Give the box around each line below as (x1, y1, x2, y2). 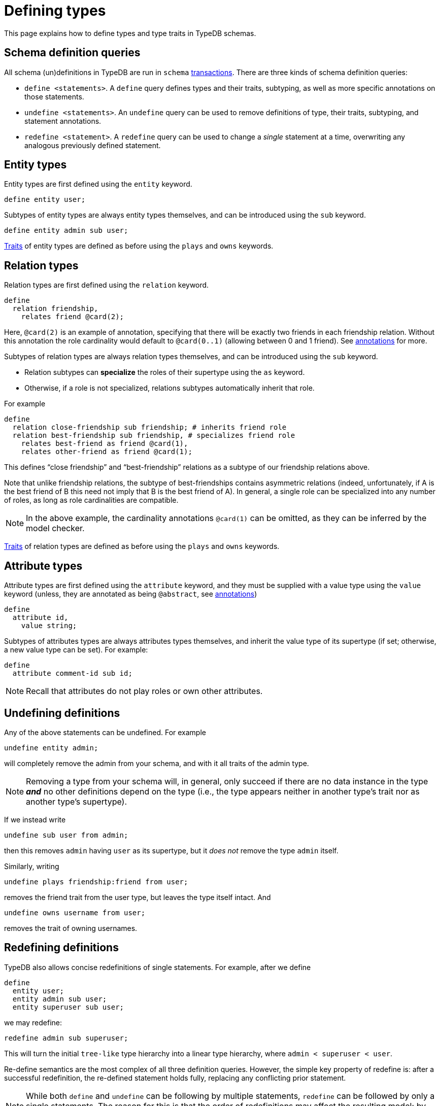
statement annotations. (24, 116, 101, 125)
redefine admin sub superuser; (4, 1033, 128, 1042)
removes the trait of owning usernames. (4, 923, 138, 932)
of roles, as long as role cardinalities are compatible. (4, 496, 179, 505)
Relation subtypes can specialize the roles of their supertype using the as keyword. (24, 368, 305, 377)
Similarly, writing (4, 861, 59, 871)
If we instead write (4, 815, 66, 824)
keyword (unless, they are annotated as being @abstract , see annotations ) (4, 590, 257, 599)
